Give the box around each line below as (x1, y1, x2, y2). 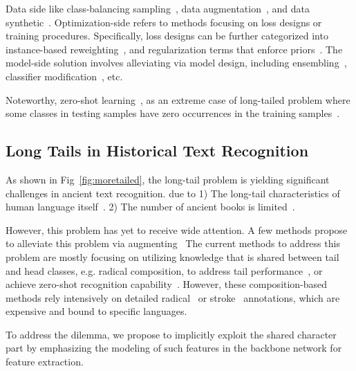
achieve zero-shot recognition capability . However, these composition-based (6, 277, 328, 291)
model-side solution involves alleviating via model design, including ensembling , (6, 55, 347, 70)
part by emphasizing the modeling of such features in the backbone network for (6, 341, 342, 355)
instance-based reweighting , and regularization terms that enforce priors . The (6, 42, 343, 56)
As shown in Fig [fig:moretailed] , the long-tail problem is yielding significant (6, 172, 330, 186)
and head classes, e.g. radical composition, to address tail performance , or (6, 263, 323, 278)
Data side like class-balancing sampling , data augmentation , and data (6, 1, 310, 15)
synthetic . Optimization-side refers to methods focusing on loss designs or (6, 15, 322, 29)
